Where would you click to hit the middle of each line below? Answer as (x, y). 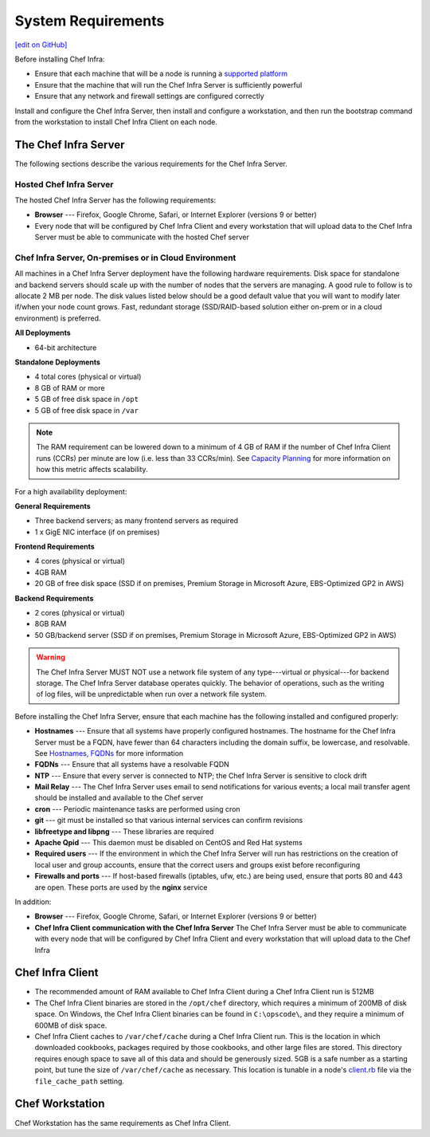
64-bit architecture (66, 348)
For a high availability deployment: (71, 491)
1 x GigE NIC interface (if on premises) (97, 532)
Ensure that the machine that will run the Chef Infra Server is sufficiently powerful (168, 85)
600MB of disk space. (71, 1025)
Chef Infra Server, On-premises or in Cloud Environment (125, 258)
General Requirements (53, 506)
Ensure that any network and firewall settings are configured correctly (149, 96)
